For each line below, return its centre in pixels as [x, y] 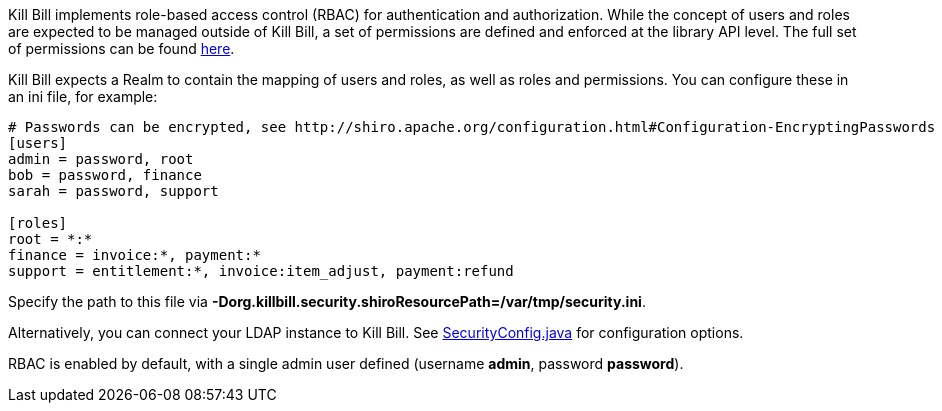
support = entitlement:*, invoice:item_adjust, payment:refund [261, 271]
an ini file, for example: [83, 96]
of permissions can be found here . [121, 48]
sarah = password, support [113, 191]
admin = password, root [101, 159]
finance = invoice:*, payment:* [134, 255]
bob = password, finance [105, 175]
